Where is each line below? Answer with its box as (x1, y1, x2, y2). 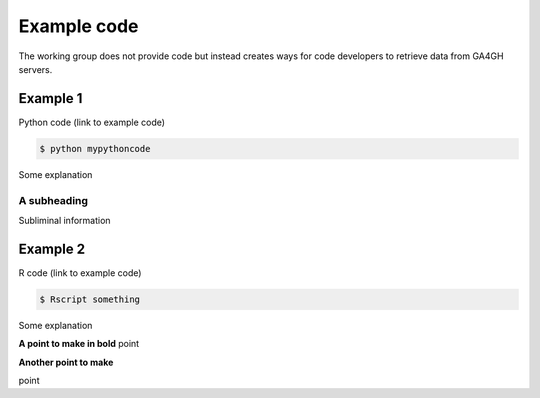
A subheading (18, 193, 89, 207)
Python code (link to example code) (18, 116, 165, 128)
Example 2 (18, 240, 85, 257)
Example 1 (18, 90, 83, 107)
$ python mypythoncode (39, 143, 151, 154)
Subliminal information (18, 214, 111, 226)
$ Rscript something (39, 293, 140, 305)
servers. (18, 63, 53, 75)
